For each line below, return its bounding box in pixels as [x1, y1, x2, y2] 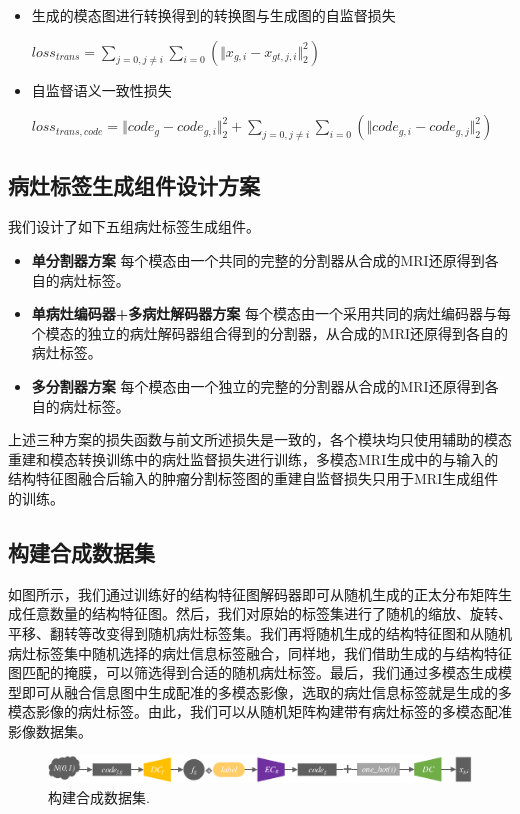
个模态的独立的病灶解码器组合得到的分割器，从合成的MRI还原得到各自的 [31, 322, 508, 343]
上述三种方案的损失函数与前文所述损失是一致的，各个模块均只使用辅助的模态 [8, 429, 512, 450]
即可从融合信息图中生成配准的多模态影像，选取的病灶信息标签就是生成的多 [21, 681, 512, 702]
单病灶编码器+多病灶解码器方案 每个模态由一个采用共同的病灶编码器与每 [31, 303, 511, 324]
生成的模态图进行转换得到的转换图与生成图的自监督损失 [31, 5, 396, 25]
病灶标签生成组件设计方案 [8, 169, 260, 200]
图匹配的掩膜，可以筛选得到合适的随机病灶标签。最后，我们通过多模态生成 [8, 662, 498, 683]
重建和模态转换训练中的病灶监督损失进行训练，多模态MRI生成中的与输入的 [8, 448, 499, 469]
